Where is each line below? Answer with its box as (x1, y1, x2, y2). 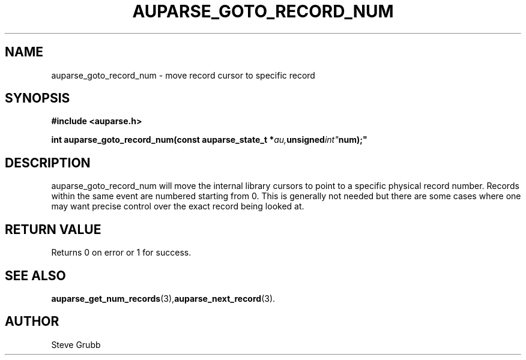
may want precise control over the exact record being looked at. (51, 201, 304, 212)
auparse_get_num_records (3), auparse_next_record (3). (51, 293, 276, 304)
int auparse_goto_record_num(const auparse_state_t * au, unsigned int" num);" (51, 134, 367, 145)
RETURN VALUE (5, 221, 101, 237)
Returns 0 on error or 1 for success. (51, 247, 192, 258)
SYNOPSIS (5, 91, 70, 106)
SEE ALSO (5, 268, 66, 283)
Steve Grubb (51, 339, 101, 350)
